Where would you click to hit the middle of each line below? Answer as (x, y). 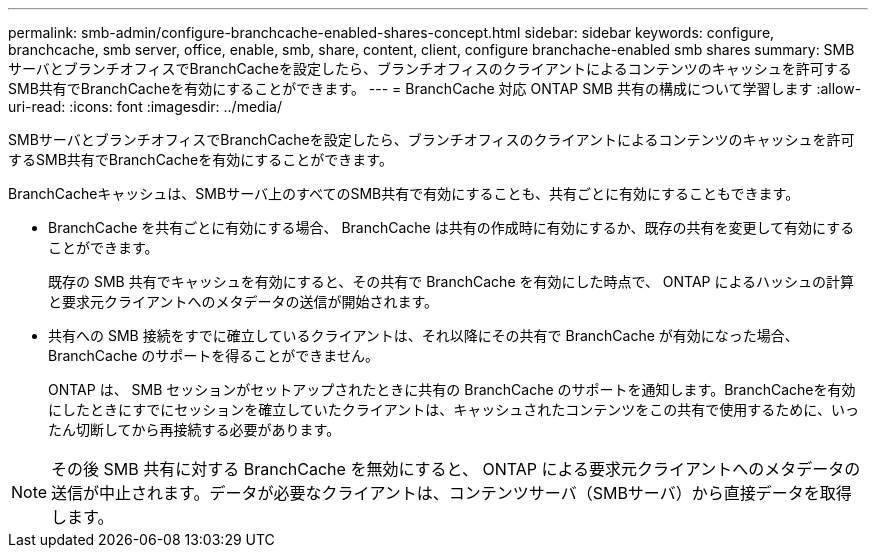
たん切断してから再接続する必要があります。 (194, 429)
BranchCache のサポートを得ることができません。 (213, 355)
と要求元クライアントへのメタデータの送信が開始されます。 (243, 301)
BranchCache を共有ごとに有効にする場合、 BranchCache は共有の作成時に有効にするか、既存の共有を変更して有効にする (451, 227)
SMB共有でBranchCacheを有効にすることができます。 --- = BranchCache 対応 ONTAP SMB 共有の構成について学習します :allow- (435, 88)
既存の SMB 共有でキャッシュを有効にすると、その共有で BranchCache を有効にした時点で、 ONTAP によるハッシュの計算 (451, 281)
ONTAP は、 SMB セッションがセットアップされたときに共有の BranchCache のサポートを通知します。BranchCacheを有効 (452, 389)
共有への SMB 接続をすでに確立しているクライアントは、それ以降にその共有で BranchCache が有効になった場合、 (423, 335)
